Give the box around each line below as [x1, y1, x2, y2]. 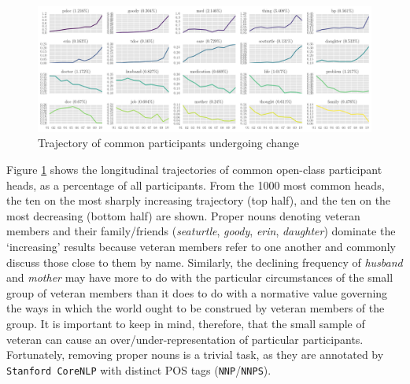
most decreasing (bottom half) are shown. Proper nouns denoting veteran [6, 207, 360, 223]
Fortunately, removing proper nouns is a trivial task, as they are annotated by [6, 346, 384, 363]
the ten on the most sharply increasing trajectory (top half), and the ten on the [6, 192, 391, 209]
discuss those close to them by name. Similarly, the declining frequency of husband [6, 253, 403, 270]
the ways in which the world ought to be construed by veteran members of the [6, 300, 385, 316]
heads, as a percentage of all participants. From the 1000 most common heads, [6, 176, 385, 193]
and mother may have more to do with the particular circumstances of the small [6, 269, 393, 286]
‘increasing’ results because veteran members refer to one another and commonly [6, 238, 396, 254]
